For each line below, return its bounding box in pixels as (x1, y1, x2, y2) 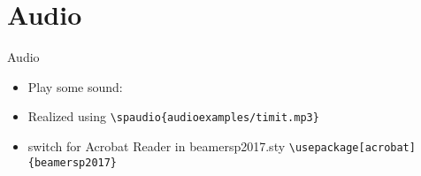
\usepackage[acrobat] (288, 141, 416, 154)
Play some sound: (27, 77, 123, 96)
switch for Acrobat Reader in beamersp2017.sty (27, 136, 286, 155)
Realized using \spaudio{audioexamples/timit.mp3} (27, 107, 319, 126)
